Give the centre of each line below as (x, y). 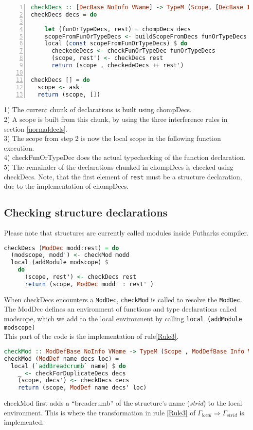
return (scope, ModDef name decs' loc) (82, 388)
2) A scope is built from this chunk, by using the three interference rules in (116, 119)
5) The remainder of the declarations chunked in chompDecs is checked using (119, 166)
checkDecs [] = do (60, 80)
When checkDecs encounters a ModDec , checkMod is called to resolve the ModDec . (123, 299)
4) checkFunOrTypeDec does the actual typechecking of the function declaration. (125, 157)
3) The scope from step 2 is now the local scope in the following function (112, 138)
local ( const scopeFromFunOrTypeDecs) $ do (116, 44)
